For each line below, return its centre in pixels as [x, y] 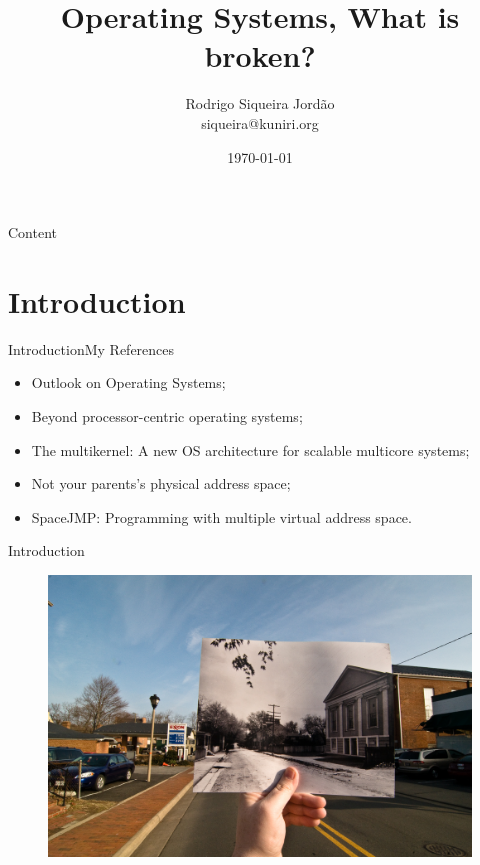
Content [32, 232]
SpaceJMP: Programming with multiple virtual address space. [221, 516]
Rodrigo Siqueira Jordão [260, 103]
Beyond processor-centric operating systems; [167, 416]
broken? [260, 55]
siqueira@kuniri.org [260, 122]
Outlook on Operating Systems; [128, 382]
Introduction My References [91, 348]
